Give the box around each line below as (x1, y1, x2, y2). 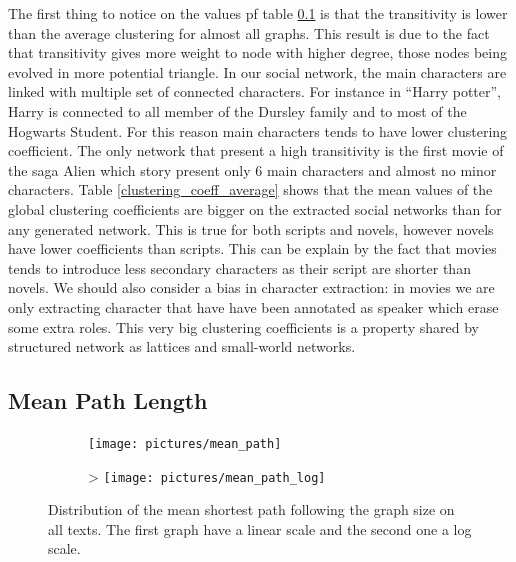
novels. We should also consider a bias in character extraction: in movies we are (8, 277, 495, 298)
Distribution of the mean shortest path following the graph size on (48, 499, 455, 520)
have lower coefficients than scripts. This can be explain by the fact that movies (8, 238, 497, 259)
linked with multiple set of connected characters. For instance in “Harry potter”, (8, 81, 501, 102)
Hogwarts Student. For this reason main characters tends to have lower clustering (8, 120, 508, 141)
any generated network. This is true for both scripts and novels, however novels (8, 218, 494, 239)
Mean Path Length (8, 385, 208, 416)
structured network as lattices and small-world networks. (8, 336, 356, 357)
